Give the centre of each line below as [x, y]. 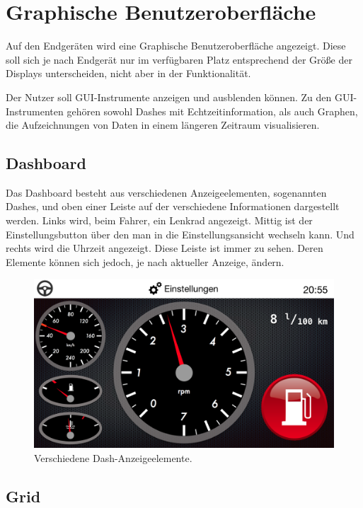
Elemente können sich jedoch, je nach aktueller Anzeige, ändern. [145, 261]
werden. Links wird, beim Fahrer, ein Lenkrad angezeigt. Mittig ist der [159, 220]
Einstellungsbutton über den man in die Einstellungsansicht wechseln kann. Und [180, 234]
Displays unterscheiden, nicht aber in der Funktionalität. [128, 73]
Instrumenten [35, 111]
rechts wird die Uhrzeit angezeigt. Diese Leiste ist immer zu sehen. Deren [165, 248]
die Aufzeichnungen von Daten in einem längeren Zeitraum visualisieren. [163, 125]
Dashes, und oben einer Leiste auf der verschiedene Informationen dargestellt [173, 206]
